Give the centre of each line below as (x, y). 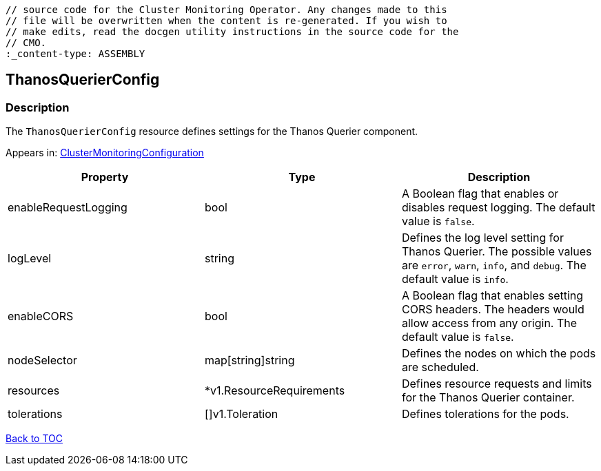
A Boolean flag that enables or (480, 194)
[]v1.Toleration (241, 414)
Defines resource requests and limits (497, 384)
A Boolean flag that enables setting (492, 296)
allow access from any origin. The (489, 323)
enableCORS (41, 316)
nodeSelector (42, 360)
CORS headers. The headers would (493, 310)
